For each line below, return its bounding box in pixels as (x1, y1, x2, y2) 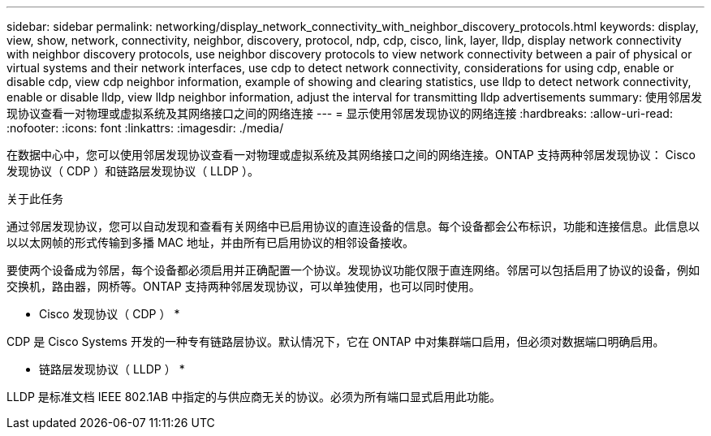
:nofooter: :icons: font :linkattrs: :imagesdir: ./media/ (6, 121, 284, 135)
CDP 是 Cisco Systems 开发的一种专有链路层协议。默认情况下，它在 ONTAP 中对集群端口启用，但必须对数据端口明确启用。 (6, 335, 665, 348)
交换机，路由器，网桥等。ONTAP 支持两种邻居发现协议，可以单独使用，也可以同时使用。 (6, 279, 480, 293)
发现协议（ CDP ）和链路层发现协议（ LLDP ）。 (6, 164, 259, 178)
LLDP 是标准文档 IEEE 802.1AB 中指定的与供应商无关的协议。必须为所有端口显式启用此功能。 (6, 390, 501, 404)
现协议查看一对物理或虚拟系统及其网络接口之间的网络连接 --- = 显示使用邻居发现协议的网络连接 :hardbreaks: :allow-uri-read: (6, 106, 673, 120)
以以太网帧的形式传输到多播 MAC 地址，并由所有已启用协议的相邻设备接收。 (6, 235, 414, 249)
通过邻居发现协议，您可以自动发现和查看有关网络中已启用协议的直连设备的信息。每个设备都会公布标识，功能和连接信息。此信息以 (6, 219, 700, 233)
